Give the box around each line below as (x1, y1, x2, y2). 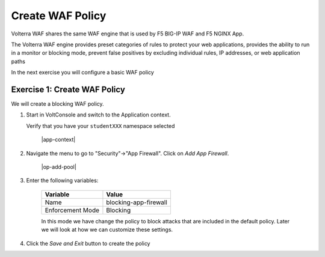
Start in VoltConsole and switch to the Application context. (26, 111, 171, 118)
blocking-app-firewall (106, 198, 168, 207)
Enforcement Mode (45, 206, 99, 214)
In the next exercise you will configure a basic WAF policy (11, 69, 155, 76)
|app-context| (41, 136, 76, 144)
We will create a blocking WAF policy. (11, 100, 105, 107)
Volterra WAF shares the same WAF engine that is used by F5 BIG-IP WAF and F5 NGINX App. (11, 30, 244, 37)
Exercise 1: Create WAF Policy (11, 84, 126, 94)
